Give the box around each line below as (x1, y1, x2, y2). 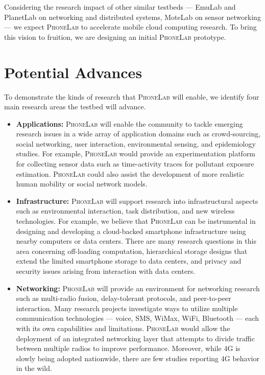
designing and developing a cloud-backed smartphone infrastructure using (16, 225, 246, 236)
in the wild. (16, 363, 52, 373)
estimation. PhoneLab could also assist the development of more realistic (16, 168, 245, 179)
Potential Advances (4, 61, 142, 82)
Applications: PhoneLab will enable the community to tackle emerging (16, 118, 243, 129)
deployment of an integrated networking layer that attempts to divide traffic (16, 333, 255, 343)
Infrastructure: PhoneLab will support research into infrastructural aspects (16, 195, 258, 206)
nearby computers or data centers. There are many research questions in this (16, 236, 256, 246)
